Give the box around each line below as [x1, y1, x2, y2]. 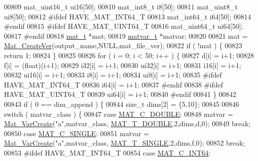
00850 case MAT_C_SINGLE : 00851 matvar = [4, 128, 149, 138]
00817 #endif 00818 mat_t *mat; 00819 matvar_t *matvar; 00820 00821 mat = [4, 30, 248, 41]
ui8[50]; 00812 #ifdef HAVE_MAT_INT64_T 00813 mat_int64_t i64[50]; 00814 [4, 11, 252, 21]
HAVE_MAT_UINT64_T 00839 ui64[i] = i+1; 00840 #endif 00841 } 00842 [4, 89, 237, 99]
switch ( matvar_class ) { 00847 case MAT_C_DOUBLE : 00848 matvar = [4, 108, 233, 119]
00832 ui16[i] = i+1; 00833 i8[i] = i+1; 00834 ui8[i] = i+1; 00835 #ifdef [4, 70, 222, 80]
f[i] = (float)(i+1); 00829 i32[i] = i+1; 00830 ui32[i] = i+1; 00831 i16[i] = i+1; [4, 60, 242, 70]
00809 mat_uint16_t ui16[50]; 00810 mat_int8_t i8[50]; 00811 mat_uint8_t [4, 1, 238, 11]
